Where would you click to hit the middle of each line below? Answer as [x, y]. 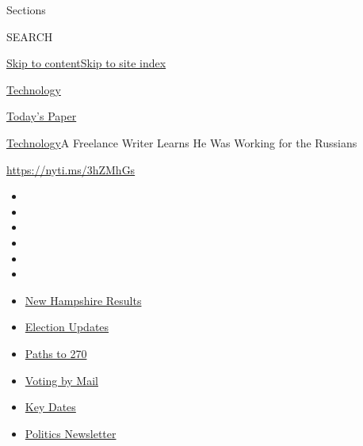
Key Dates [50, 407]
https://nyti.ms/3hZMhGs [71, 169]
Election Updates [67, 327]
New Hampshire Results [83, 300]
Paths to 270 [56, 353]
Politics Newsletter [71, 433]
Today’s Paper [42, 116]
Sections [26, 10]
